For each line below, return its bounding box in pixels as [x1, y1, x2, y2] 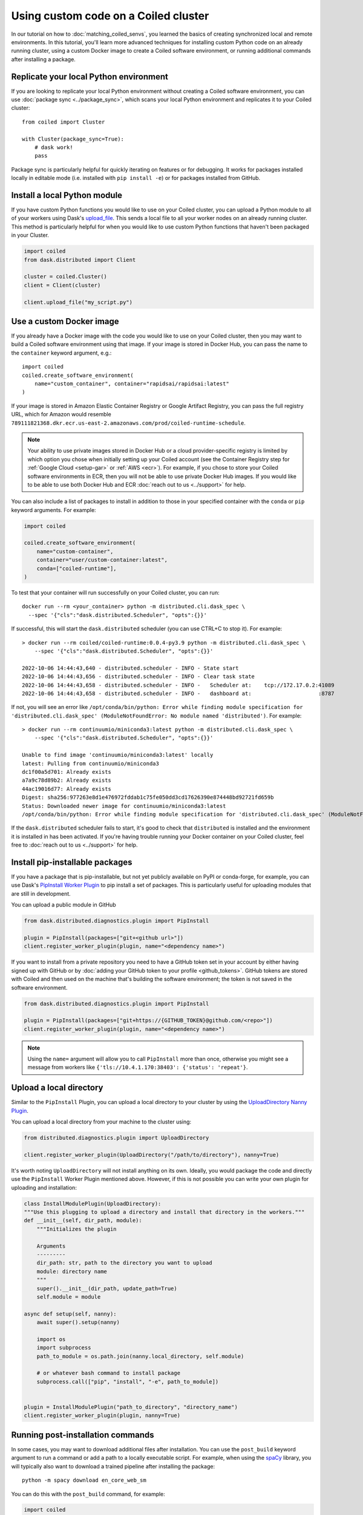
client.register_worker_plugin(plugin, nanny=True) [24, 1412, 181, 1419]
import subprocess [36, 1344, 91, 1351]
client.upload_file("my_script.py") [24, 299, 133, 305]
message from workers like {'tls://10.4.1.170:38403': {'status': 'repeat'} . [27, 1064, 248, 1071]
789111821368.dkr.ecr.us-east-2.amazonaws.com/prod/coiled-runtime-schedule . [11, 419, 246, 427]
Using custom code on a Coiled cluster [11, 9, 209, 22]
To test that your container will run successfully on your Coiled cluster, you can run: [11, 589, 220, 596]
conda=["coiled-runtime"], [36, 565, 117, 572]
